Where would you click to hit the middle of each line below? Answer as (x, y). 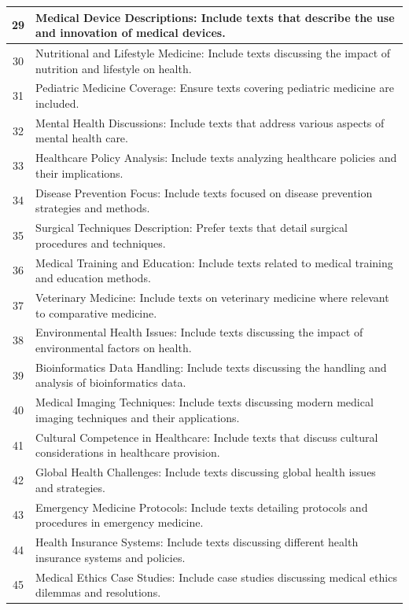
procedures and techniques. (101, 243)
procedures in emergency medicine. (120, 522)
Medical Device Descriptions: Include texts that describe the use (215, 17)
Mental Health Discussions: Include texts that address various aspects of (210, 122)
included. (57, 103)
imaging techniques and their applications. (138, 417)
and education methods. (93, 278)
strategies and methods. (93, 208)
